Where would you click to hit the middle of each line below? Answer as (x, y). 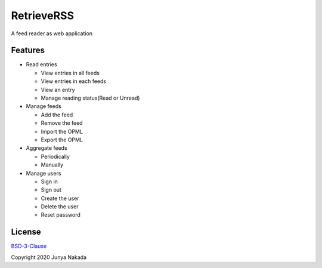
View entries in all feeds (70, 73)
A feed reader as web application (52, 33)
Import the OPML (62, 131)
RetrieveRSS (43, 16)
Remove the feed (62, 123)
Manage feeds (44, 106)
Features (28, 50)
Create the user (60, 198)
